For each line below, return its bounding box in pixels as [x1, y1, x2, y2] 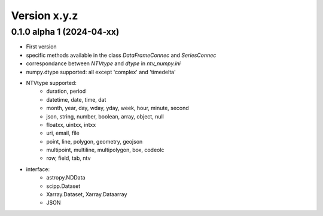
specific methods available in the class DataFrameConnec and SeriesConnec [26, 51, 217, 59]
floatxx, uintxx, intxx [46, 121, 96, 128]
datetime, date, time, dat [46, 96, 106, 103]
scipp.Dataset [46, 182, 81, 190]
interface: [26, 165, 50, 173]
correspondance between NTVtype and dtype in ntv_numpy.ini [26, 60, 181, 67]
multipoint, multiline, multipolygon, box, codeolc [46, 147, 164, 154]
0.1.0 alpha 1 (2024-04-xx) [11, 26, 120, 37]
